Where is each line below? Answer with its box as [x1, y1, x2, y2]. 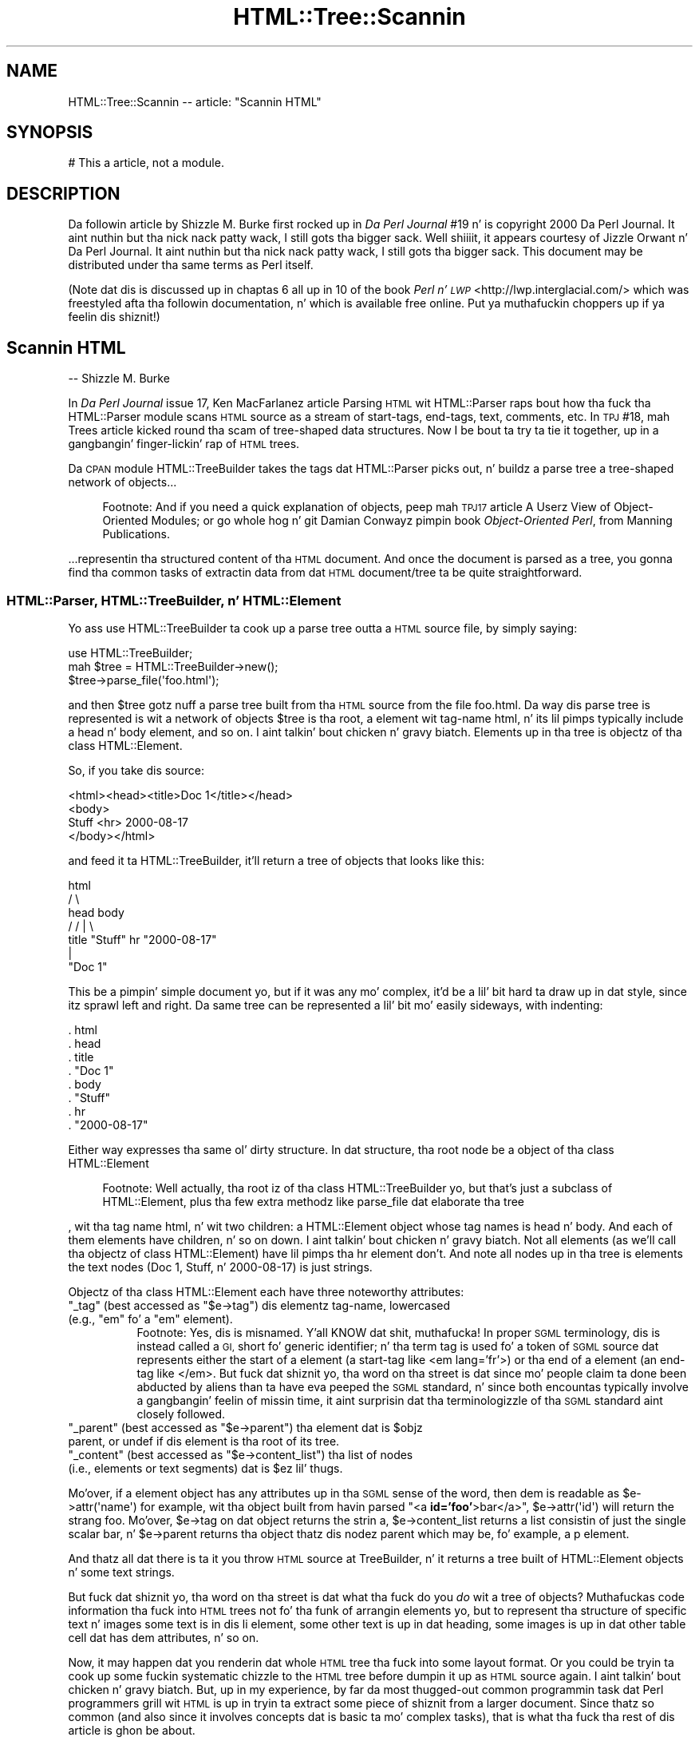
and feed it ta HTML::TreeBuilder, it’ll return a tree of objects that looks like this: [68, 853, 484, 867]
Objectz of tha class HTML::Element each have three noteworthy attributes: [68, 1284, 464, 1299]
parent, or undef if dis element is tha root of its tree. [68, 1434, 340, 1448]
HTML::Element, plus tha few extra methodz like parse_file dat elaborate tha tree [102, 1194, 525, 1208]
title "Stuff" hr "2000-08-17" [68, 932, 217, 946]
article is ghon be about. [68, 1723, 195, 1737]
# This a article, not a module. [68, 156, 224, 170]
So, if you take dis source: [68, 763, 205, 777]
